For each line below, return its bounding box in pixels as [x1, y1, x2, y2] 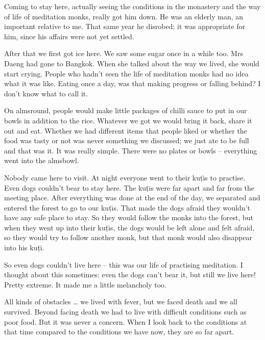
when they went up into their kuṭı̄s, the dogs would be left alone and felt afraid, [4, 222, 255, 232]
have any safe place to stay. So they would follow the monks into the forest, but [4, 212, 253, 223]
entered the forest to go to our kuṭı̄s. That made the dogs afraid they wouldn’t [4, 202, 250, 213]
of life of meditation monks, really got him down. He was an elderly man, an [4, 11, 244, 21]
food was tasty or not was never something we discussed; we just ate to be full [4, 135, 249, 146]
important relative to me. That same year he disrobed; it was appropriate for [4, 21, 246, 32]
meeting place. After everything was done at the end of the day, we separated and [4, 192, 260, 203]
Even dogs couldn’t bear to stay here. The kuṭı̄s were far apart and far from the [4, 182, 254, 193]
